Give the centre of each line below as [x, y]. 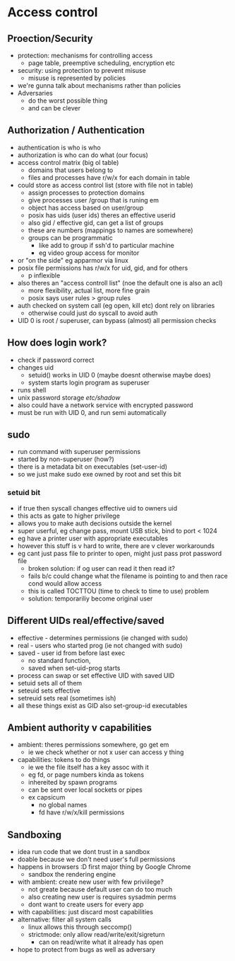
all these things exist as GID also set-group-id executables [102, 705]
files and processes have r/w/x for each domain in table [109, 177]
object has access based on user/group [86, 207]
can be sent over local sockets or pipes [85, 790]
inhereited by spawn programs [73, 783]
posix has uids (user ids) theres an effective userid [102, 215]
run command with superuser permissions [79, 452]
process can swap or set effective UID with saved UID [96, 675]
